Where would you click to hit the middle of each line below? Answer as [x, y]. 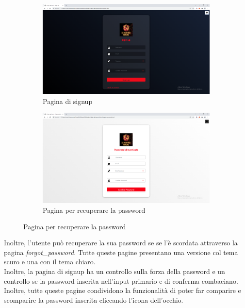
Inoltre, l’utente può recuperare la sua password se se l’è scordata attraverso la [121, 243]
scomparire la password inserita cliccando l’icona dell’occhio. [94, 299]
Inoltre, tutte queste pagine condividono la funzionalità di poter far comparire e [122, 290]
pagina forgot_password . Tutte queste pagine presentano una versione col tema [121, 252]
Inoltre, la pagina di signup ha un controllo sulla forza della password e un [114, 271]
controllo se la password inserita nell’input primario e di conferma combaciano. [121, 281]
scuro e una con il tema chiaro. [50, 262]
